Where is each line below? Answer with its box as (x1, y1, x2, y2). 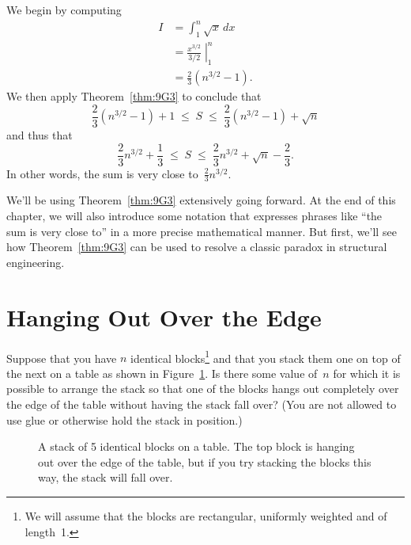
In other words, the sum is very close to (6, 165, 198, 181)
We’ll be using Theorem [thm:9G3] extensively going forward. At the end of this (6, 192, 396, 208)
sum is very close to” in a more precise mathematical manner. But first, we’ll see (6, 223, 397, 239)
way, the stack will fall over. (38, 469, 173, 486)
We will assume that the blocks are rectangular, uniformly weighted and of (25, 507, 387, 524)
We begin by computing (6, 2, 122, 17)
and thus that (6, 126, 73, 143)
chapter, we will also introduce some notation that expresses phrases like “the (6, 208, 383, 224)
